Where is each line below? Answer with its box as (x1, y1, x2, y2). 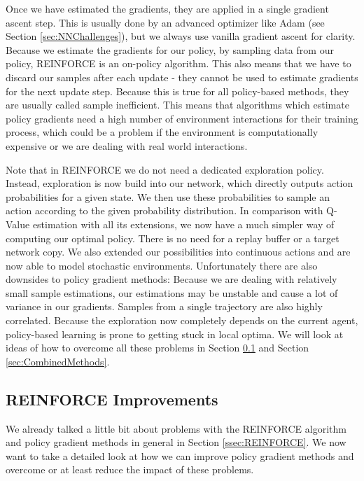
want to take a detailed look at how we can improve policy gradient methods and (6, 448, 354, 463)
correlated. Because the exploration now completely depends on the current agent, (6, 313, 358, 328)
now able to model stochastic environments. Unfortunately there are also (6, 258, 318, 272)
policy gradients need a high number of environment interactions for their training (6, 111, 358, 125)
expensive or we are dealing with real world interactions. (6, 138, 248, 153)
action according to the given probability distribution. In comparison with (6, 203, 323, 218)
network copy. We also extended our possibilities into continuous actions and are (6, 244, 351, 259)
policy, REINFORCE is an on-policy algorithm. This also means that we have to (6, 56, 351, 71)
